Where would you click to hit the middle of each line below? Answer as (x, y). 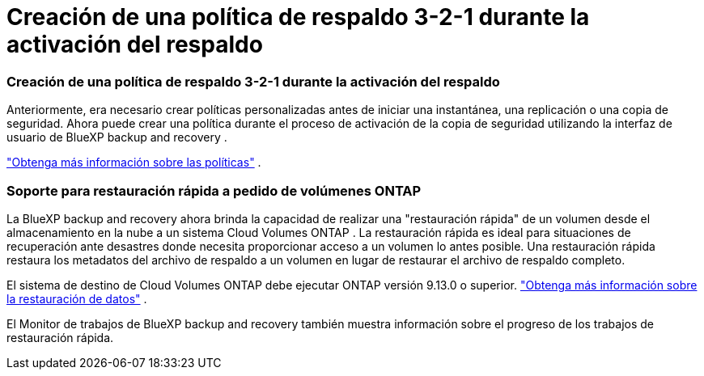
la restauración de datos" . (77, 298)
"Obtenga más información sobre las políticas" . (134, 163)
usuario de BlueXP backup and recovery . (117, 137)
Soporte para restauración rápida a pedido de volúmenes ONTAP (214, 190)
